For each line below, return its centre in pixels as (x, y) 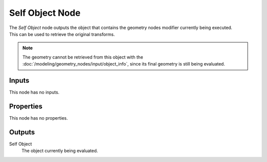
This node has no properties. (39, 118)
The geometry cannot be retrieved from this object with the (83, 57)
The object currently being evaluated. (60, 151)
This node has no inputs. (34, 92)
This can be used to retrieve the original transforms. (62, 34)
